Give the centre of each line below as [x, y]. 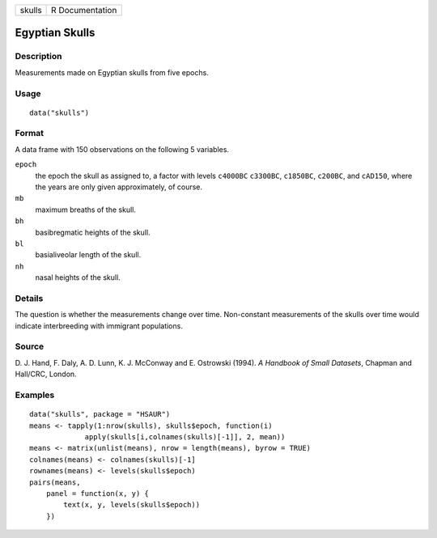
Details [29, 298]
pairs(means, [55, 482]
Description [38, 57]
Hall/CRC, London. [46, 374]
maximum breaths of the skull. [86, 210]
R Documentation [84, 10]
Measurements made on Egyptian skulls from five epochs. [112, 72]
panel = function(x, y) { [98, 493]
